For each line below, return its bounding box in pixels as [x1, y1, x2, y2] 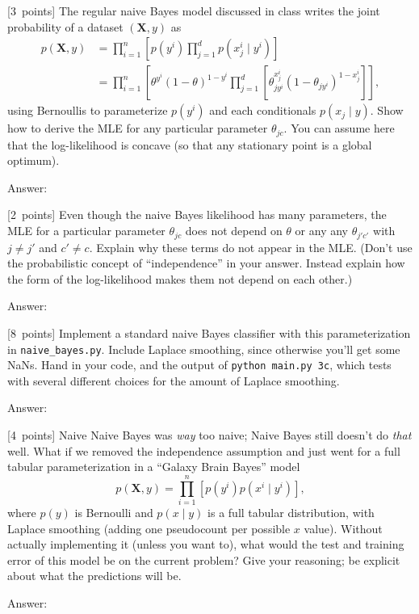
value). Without [304, 519, 383, 536]
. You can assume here [283, 120, 395, 137]
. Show [370, 102, 404, 119]
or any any [295, 222, 348, 239]
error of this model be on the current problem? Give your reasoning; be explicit [7, 551, 400, 568]
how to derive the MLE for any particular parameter [7, 120, 268, 137]
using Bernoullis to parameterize [7, 102, 168, 119]
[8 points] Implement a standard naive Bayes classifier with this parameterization [7, 324, 411, 341]
